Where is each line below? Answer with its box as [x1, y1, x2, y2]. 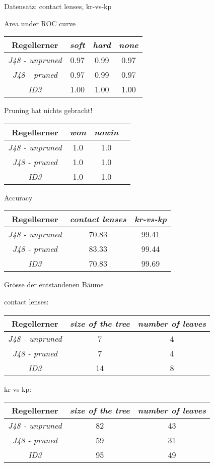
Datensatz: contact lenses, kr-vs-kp [4, 1, 112, 11]
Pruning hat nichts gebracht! [4, 105, 93, 116]
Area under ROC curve [4, 18, 76, 28]
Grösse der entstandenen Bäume [4, 279, 104, 290]
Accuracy [4, 192, 33, 202]
